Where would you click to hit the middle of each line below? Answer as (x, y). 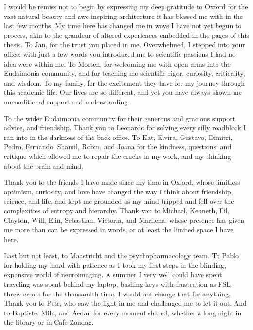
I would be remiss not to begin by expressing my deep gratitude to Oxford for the (126, 6)
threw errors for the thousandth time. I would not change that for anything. (117, 293)
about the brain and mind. (44, 165)
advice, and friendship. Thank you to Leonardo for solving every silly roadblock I (125, 128)
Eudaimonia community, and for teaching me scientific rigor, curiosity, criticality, (125, 73)
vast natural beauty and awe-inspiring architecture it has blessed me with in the (123, 16)
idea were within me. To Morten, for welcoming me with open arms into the (117, 63)
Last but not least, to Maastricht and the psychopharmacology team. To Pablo (121, 255)
